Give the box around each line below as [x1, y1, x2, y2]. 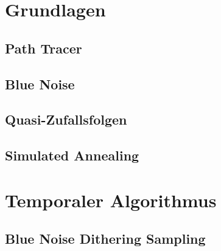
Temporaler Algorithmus [5, 187, 217, 212]
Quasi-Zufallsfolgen [5, 110, 127, 129]
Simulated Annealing [5, 146, 139, 165]
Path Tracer [5, 38, 82, 57]
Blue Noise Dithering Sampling [5, 229, 206, 248]
